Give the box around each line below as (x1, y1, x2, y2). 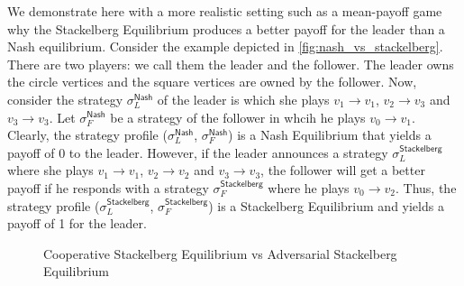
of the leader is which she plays (157, 89, 330, 108)
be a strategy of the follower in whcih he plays (110, 107, 366, 126)
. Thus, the (396, 178, 457, 197)
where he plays (268, 178, 350, 197)
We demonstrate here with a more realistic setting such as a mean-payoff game (7, 2, 442, 20)
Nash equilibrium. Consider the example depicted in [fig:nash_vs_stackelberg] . (7, 37, 443, 56)
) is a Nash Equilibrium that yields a (228, 125, 432, 144)
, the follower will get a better (260, 161, 425, 180)
